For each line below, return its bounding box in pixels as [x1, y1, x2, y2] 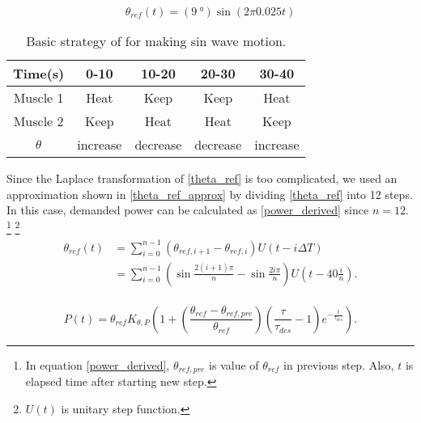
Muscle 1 [13, 88, 64, 107]
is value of [209, 356, 259, 373]
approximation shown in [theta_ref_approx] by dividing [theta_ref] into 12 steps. [6, 185, 413, 202]
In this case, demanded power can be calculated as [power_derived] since [6, 201, 369, 218]
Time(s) [13, 64, 65, 82]
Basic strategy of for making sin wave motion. [26, 32, 287, 50]
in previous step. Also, [283, 356, 394, 373]
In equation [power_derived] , [25, 356, 170, 373]
